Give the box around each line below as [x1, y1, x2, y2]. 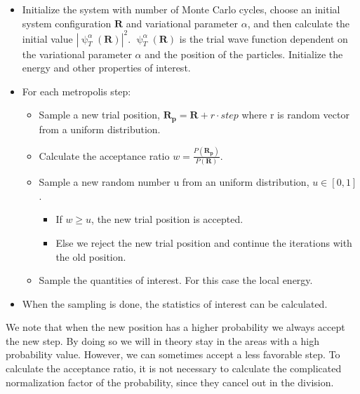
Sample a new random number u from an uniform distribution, [39, 175, 309, 189]
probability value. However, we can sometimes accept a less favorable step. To [6, 347, 340, 362]
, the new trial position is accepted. [91, 212, 244, 226]
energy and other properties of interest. [22, 60, 191, 75]
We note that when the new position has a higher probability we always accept [6, 320, 345, 334]
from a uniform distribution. [39, 121, 161, 136]
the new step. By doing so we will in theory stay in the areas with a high [6, 333, 319, 348]
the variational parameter [22, 46, 132, 61]
